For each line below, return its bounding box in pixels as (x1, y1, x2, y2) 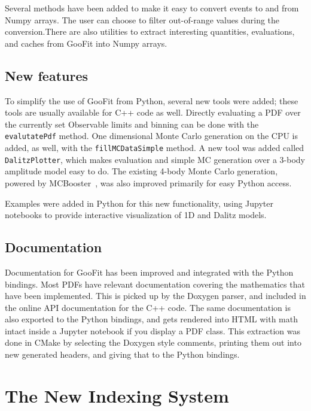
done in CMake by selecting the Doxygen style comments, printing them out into (5, 336, 301, 349)
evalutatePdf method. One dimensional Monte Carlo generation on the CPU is (5, 129, 298, 142)
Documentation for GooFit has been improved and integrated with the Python (5, 265, 294, 278)
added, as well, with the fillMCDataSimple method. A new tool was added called (5, 141, 304, 154)
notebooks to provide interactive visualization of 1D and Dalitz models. (5, 208, 267, 221)
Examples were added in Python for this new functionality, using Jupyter (5, 197, 273, 209)
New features (5, 66, 88, 84)
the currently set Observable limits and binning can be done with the (5, 117, 259, 130)
